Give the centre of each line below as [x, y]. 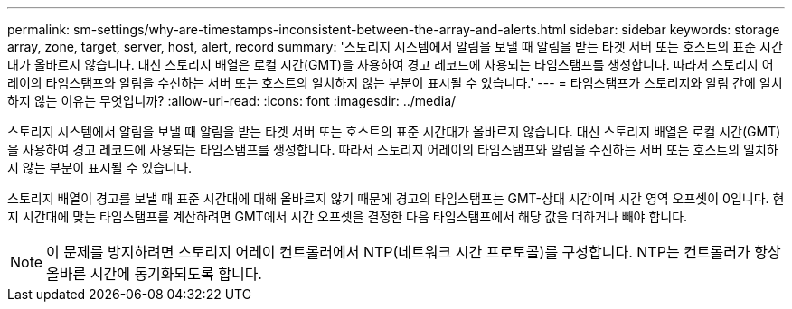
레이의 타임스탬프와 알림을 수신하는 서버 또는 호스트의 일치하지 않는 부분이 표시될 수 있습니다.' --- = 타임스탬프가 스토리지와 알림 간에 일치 [395, 83]
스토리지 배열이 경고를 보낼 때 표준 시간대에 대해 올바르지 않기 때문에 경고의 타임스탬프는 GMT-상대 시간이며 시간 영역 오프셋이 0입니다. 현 [396, 198]
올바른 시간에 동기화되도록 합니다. [154, 274]
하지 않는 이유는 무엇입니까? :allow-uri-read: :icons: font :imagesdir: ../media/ [232, 101]
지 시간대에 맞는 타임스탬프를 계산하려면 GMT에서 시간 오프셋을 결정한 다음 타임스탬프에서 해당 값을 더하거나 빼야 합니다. [348, 216]
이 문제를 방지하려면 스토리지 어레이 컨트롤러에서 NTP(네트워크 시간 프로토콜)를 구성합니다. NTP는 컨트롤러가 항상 [414, 252]
